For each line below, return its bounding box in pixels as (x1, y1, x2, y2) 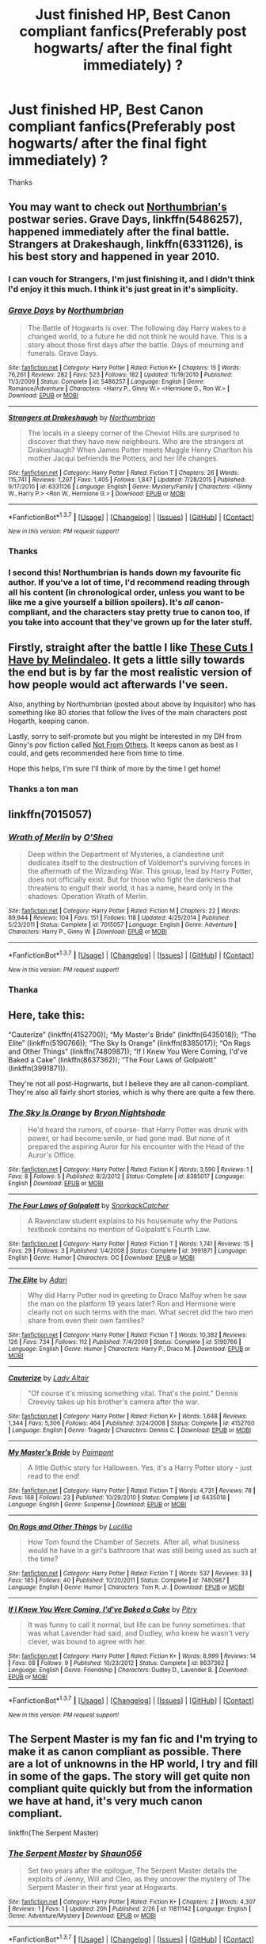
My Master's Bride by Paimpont (8, 1448, 114, 1457)
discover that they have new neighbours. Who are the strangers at (27, 436, 244, 446)
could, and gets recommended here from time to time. (8, 748, 184, 758)
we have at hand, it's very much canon (8, 1794, 203, 1808)
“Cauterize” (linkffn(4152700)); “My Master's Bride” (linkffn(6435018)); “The (8, 1029, 256, 1039)
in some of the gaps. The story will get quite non (8, 1770, 251, 1783)
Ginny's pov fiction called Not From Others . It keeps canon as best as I (8, 740, 238, 749)
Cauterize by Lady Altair (8, 1373, 89, 1383)
